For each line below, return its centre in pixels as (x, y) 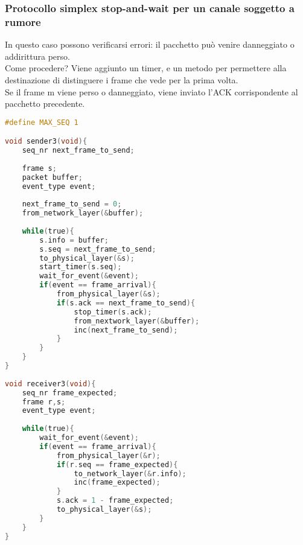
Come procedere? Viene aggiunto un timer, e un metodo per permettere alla (146, 68)
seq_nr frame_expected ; (70, 393)
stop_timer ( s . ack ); (113, 312)
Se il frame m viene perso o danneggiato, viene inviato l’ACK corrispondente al (151, 91)
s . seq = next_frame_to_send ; (98, 249)
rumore (23, 21)
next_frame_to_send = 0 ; (72, 204)
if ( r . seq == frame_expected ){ (117, 464)
